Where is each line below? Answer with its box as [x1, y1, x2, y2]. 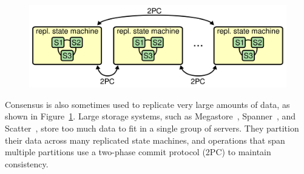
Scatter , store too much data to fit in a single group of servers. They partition [5, 122, 299, 134]
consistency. [5, 157, 49, 170]
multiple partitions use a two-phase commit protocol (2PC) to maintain [5, 146, 271, 158]
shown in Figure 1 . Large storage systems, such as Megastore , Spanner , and [5, 110, 296, 122]
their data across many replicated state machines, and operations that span [5, 133, 285, 146]
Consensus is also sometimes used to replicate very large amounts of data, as [5, 98, 290, 110]
